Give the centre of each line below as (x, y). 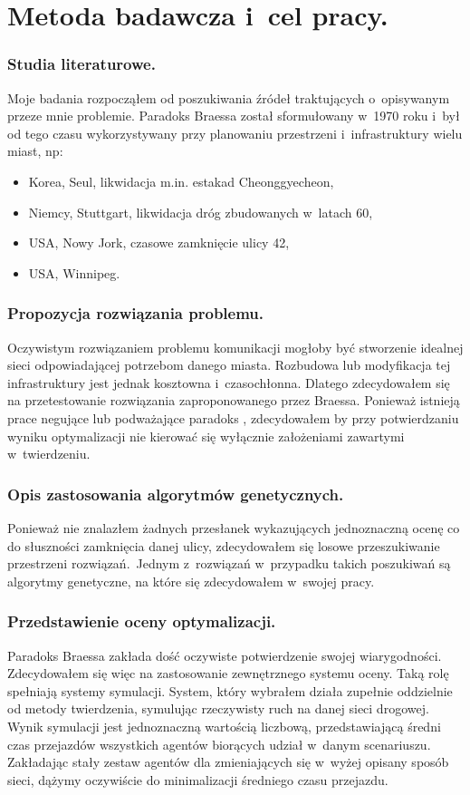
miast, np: (35, 151)
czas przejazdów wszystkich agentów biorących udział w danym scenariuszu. (219, 744)
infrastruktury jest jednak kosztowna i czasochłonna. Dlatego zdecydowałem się (229, 382)
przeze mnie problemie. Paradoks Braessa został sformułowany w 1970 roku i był (234, 116)
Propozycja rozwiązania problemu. (136, 313)
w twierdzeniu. (49, 454)
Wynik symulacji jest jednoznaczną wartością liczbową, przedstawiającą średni (224, 726)
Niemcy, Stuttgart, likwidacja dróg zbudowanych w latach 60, (201, 212)
